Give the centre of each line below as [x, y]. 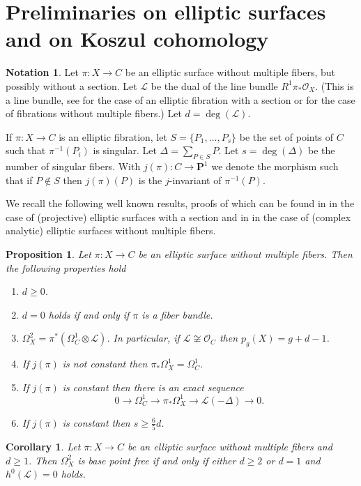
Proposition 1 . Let [48, 254]
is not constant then [105, 364]
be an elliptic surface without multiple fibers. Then [245, 254]
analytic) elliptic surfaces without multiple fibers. [111, 230]
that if [19, 180]
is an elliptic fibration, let [113, 136]
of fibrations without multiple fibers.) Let [94, 113]
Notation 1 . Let [42, 72]
